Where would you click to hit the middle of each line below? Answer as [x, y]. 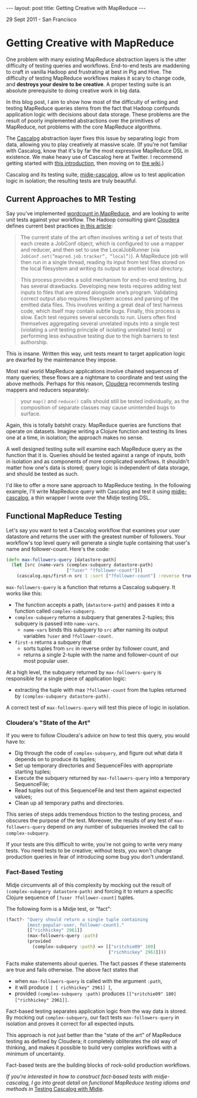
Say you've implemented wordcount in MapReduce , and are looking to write [98, 213]
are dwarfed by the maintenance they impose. [62, 360]
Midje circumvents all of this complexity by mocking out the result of [89, 885]
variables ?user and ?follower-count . [68, 636]
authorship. [34, 342]
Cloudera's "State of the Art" [48, 722]
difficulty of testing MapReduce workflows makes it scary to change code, [96, 78]
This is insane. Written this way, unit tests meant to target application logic [96, 353]
